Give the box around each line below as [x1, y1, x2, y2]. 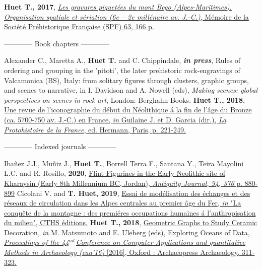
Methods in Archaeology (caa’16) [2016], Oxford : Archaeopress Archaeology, [4, 247, 240, 257]
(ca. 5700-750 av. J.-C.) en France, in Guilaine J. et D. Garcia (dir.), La [4, 114, 227, 124]
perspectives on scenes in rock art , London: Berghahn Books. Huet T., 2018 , [4, 94, 245, 105]
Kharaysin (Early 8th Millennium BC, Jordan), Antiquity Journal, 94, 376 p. [4, 177, 242, 188]
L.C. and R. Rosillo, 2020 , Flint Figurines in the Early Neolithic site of [4, 168, 225, 178]
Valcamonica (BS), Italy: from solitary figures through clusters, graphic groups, [4, 75, 249, 85]
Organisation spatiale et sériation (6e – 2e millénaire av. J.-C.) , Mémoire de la [4, 11, 249, 22]
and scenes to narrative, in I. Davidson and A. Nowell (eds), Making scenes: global [4, 85, 257, 95]
